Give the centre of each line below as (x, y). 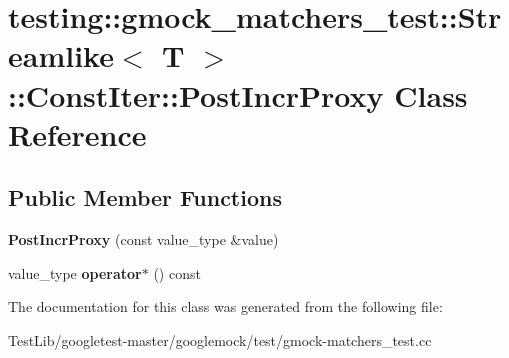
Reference (77, 133)
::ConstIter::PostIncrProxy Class (238, 94)
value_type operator (75, 272)
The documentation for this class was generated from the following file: (225, 306)
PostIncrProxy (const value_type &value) (143, 239)
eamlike (61, 55)
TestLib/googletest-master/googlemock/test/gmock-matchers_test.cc (220, 339)
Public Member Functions (145, 197)
